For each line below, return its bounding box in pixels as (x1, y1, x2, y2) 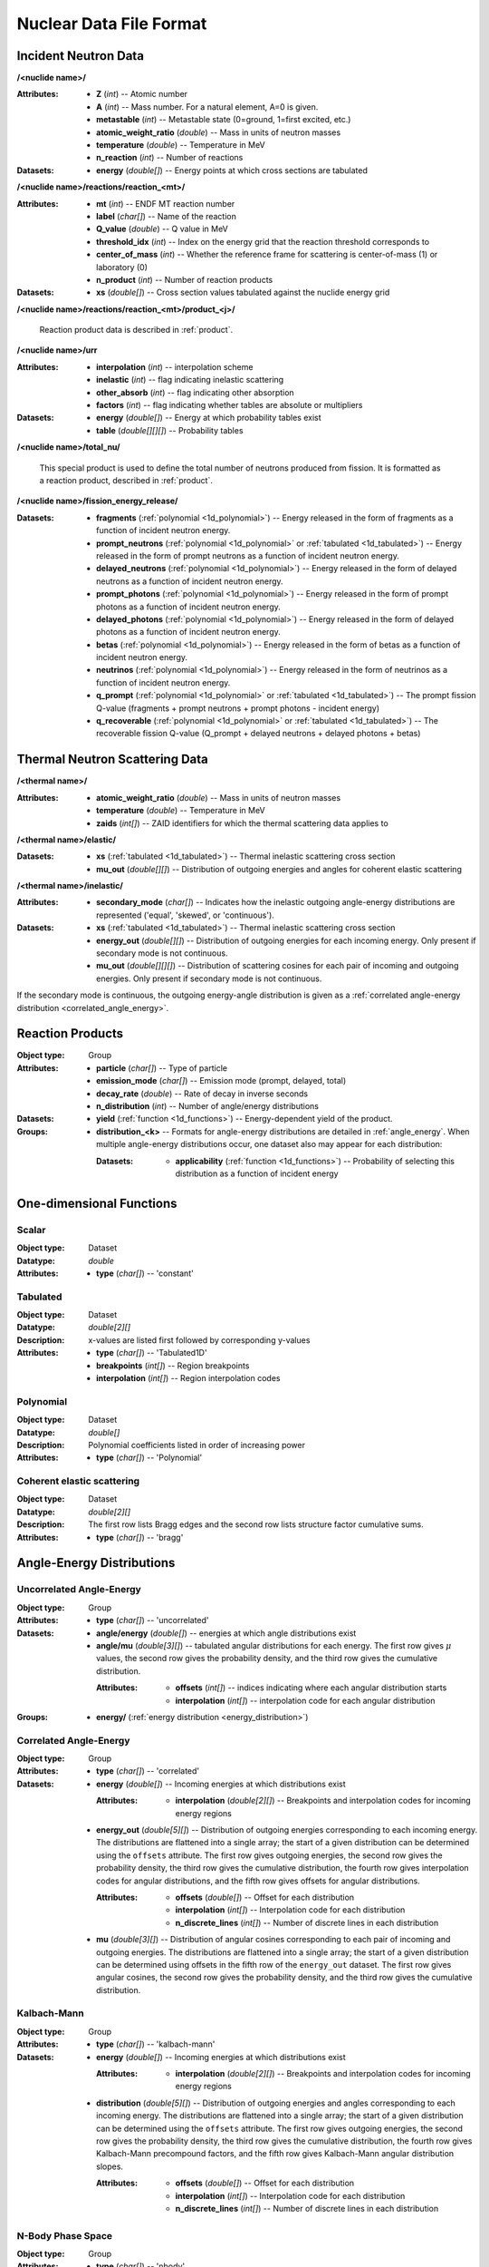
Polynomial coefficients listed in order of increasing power (88, 1439, 306, 1450)
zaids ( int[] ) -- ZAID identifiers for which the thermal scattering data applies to (96, 817, 388, 829)
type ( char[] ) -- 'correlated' (96, 1766, 200, 1776)
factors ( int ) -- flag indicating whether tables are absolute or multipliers (96, 400, 363, 411)
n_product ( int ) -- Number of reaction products (96, 274, 273, 285)
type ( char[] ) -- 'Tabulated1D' (96, 1348, 207, 1358)
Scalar (16, 1223, 46, 1236)
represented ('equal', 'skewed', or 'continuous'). (96, 910, 275, 920)
